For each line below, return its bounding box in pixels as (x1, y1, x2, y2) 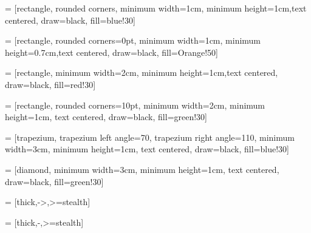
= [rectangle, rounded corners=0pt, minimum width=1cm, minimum (5, 34, 261, 47)
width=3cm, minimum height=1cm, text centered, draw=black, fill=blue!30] (5, 143, 289, 155)
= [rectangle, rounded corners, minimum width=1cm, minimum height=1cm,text (5, 2, 307, 14)
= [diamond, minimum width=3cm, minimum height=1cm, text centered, (5, 163, 279, 175)
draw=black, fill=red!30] (5, 78, 96, 90)
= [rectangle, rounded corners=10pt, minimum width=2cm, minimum (5, 98, 265, 111)
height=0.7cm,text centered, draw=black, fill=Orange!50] (5, 46, 218, 58)
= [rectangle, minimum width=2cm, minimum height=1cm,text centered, (5, 66, 278, 79)
